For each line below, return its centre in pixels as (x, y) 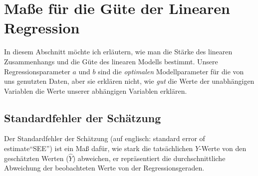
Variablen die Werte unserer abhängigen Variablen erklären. (96, 90)
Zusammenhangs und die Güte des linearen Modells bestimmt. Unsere (111, 61)
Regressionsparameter (37, 71)
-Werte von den (223, 148)
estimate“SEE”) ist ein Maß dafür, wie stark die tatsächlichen (99, 148)
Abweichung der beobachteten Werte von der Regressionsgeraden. (104, 168)
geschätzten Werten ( (36, 158)
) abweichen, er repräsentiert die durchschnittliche (149, 158)
